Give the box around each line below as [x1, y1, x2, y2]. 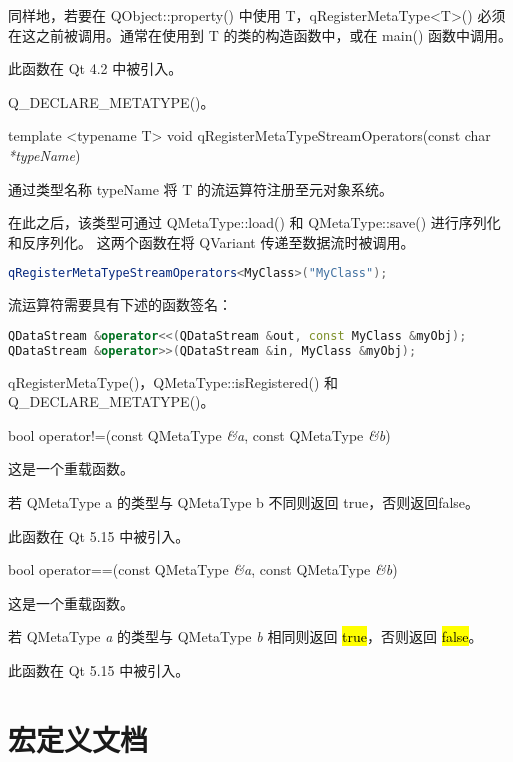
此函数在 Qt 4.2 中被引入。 [8, 58, 183, 79]
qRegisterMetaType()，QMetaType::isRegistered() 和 [8, 371, 339, 392]
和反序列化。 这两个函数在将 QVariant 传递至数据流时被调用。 [8, 231, 415, 252]
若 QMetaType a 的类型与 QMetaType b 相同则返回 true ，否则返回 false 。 [8, 626, 483, 647]
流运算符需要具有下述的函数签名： [8, 294, 232, 315]
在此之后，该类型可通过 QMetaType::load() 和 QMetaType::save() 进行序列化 [8, 212, 501, 233]
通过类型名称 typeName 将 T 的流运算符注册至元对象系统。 [8, 178, 393, 199]
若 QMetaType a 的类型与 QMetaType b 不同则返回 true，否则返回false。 [8, 491, 480, 512]
